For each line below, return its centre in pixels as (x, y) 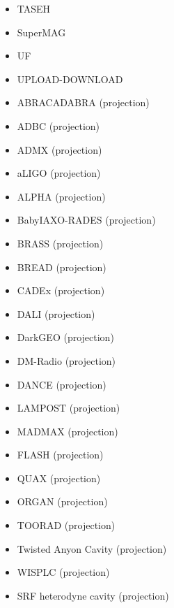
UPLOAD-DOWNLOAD (70, 79)
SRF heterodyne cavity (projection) (93, 595)
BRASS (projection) (60, 243)
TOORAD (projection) (66, 525)
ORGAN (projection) (62, 501)
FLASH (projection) (60, 455)
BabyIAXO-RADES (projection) (86, 220)
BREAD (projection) (62, 267)
